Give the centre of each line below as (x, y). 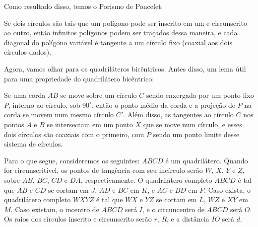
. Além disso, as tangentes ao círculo (178, 114)
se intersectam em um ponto (90, 124)
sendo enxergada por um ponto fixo (200, 95)
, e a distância (188, 219)
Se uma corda (25, 95)
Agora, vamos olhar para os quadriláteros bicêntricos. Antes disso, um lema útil (125, 68)
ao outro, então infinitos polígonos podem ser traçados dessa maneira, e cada (121, 33)
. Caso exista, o (227, 189)
